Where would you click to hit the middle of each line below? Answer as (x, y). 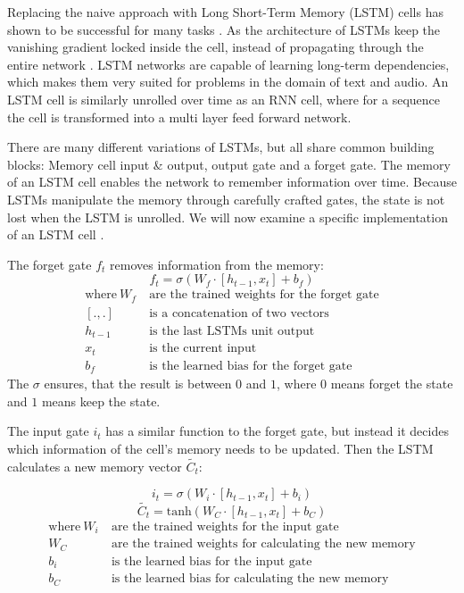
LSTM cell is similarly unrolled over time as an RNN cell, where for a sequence (224, 99)
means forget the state (392, 384)
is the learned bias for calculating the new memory (250, 579)
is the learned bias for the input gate (211, 561)
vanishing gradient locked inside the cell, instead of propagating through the (215, 47)
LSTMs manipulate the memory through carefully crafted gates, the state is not (226, 199)
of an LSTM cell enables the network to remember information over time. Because (232, 182)
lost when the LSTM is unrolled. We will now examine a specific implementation (228, 217)
